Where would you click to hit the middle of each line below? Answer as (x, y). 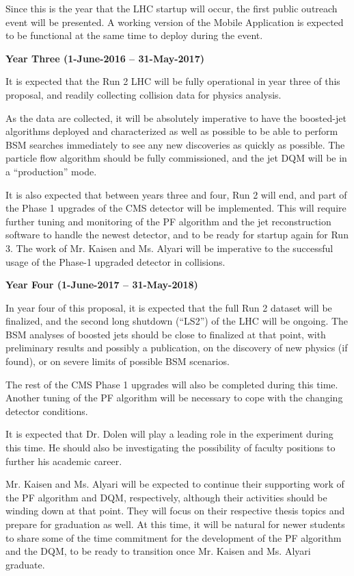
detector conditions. (47, 411)
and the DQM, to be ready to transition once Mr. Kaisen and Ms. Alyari (158, 551)
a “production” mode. (51, 171)
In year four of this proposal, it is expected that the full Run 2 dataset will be (169, 307)
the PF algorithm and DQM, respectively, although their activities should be (166, 497)
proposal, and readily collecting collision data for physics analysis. (144, 94)
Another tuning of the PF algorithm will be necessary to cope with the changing (174, 398)
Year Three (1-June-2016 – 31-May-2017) (105, 58)
